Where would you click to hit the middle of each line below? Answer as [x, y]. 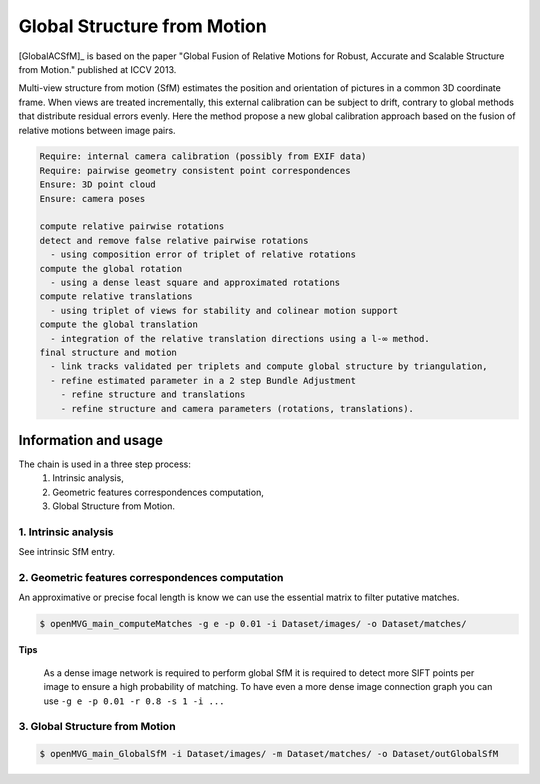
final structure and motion [108, 352]
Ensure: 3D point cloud [98, 184]
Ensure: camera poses [92, 198]
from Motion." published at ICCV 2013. [97, 69]
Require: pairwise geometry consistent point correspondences [195, 170]
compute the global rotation [111, 268]
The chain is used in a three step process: [105, 464]
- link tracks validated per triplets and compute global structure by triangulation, [269, 366]
